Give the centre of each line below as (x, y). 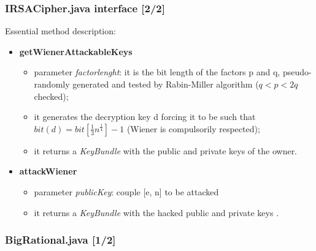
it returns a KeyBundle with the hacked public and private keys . (156, 212)
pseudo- (297, 72)
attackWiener (48, 171)
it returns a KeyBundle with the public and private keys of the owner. (166, 150)
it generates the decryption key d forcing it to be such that (145, 117)
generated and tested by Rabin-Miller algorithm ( (166, 84)
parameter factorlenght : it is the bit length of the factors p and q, (157, 72)
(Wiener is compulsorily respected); (193, 128)
